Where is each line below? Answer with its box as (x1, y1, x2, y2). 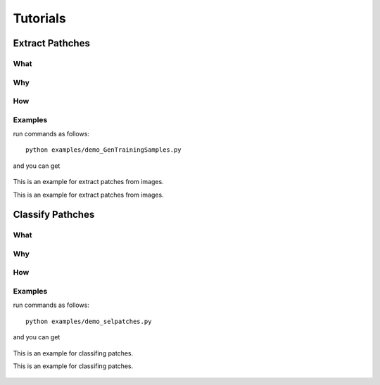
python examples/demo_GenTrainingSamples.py (25, 146, 182, 154)
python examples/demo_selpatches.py (25, 317, 152, 325)
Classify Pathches (13, 209, 95, 221)
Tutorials (13, 11, 66, 26)
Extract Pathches (13, 37, 91, 49)
